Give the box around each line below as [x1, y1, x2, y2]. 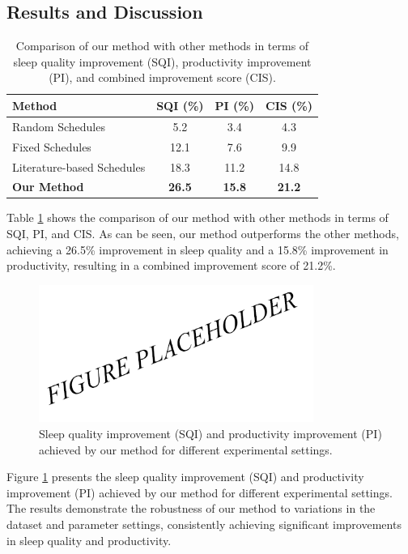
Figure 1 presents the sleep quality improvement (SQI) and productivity [6, 468, 364, 485]
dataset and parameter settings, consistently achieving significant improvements [6, 515, 402, 532]
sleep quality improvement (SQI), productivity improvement [13, 53, 312, 70]
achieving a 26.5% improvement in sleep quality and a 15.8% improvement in [6, 241, 389, 258]
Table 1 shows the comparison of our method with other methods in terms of [6, 209, 389, 226]
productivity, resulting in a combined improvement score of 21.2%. [6, 257, 336, 274]
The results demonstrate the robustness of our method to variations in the [6, 500, 376, 517]
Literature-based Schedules [12, 158, 146, 175]
